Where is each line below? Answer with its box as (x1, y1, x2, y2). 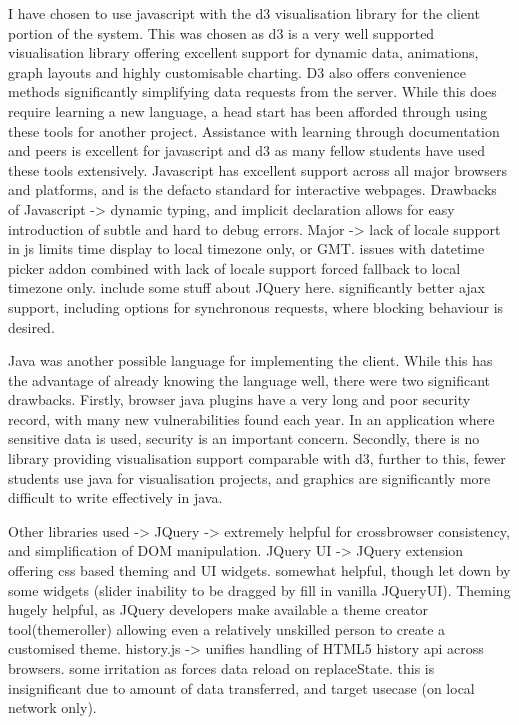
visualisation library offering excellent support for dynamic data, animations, (8, 42, 479, 63)
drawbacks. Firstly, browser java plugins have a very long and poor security (8, 389, 471, 410)
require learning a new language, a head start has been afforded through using (8, 100, 488, 121)
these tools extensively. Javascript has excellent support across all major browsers (8, 159, 507, 180)
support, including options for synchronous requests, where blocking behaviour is (8, 296, 504, 317)
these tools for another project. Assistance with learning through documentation (8, 120, 500, 141)
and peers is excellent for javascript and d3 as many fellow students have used (8, 140, 486, 161)
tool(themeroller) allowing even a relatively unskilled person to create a (8, 618, 446, 639)
